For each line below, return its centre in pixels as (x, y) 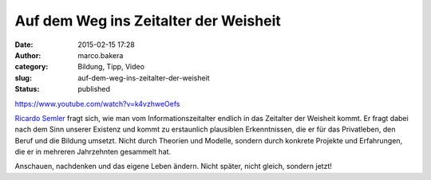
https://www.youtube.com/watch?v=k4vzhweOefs (97, 104)
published (94, 89)
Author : (28, 55)
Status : (27, 89)
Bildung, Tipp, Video (111, 67)
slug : (23, 78)
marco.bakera (101, 55)
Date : (24, 45)
